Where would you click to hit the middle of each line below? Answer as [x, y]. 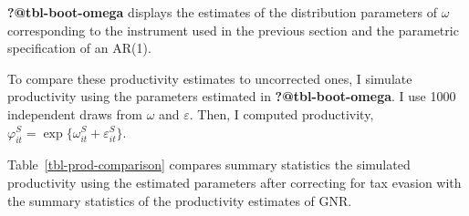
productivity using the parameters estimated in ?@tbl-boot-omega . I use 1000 [232, 96]
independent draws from [75, 113]
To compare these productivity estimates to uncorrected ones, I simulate [210, 78]
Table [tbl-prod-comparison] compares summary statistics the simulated [209, 165]
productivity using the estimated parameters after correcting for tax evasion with [234, 182]
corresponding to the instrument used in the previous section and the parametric [233, 30]
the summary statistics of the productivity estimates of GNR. [180, 200]
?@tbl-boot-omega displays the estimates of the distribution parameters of [223, 12]
